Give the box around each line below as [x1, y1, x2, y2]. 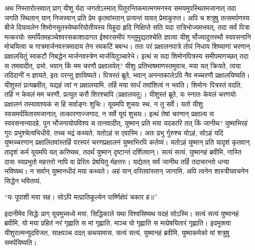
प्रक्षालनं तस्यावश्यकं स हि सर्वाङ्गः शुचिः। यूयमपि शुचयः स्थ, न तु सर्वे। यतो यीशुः [4, 98, 204, 109]
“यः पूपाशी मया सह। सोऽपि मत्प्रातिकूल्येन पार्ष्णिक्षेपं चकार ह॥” [4, 192, 157, 202]
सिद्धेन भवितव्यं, [4, 175, 42, 185]
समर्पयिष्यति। [4, 237, 37, 247]
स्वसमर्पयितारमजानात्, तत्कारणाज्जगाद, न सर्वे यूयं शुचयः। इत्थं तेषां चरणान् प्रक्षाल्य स [4, 108, 214, 118]
